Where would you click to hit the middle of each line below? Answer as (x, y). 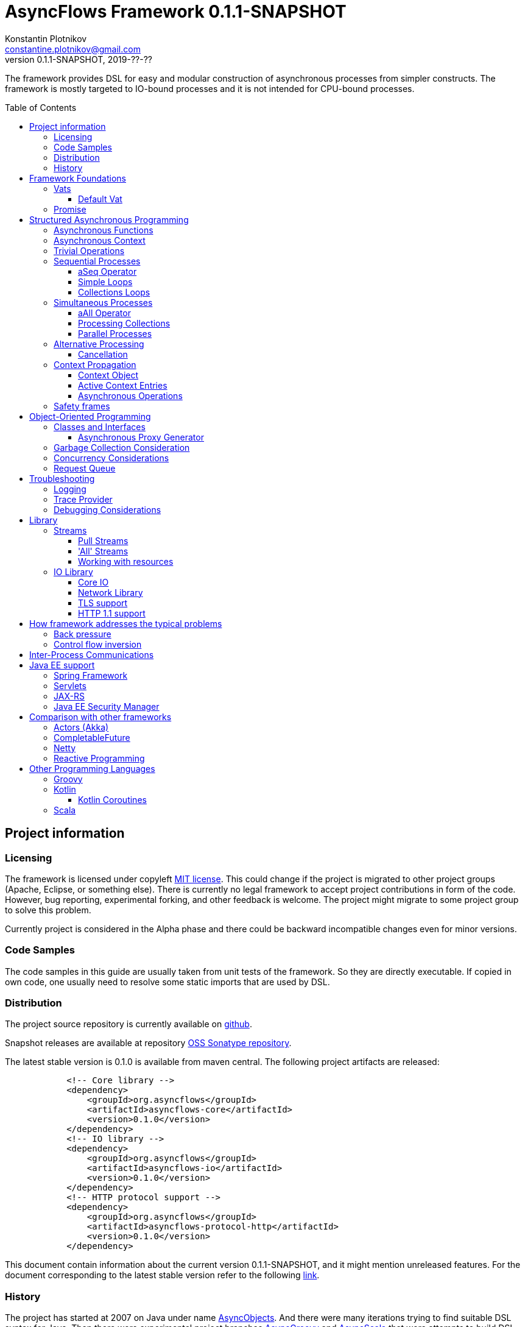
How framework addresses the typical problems (126, 623)
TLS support (103, 603)
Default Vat (100, 199)
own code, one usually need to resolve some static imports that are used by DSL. (167, 982)
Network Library (111, 592)
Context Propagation (95, 364)
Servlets (70, 685)
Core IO (93, 582)
